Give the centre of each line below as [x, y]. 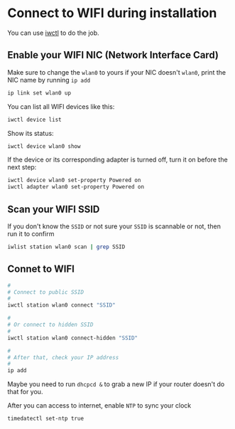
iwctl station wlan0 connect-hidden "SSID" [73, 338]
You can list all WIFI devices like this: [61, 106]
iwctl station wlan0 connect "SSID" [61, 305]
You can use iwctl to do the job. [53, 33]
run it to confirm [31, 233]
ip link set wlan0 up [39, 93]
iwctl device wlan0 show [44, 146]
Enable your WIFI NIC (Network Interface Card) [113, 55]
